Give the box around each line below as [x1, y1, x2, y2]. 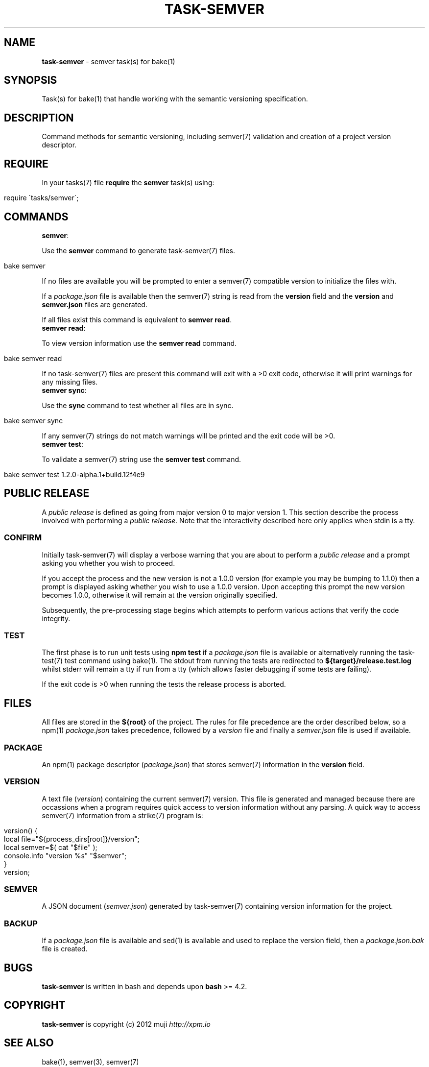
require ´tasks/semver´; [4, 194, 79, 202]
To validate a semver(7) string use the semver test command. [42, 455, 241, 463]
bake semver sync [4, 416, 63, 425]
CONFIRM [4, 533, 42, 543]
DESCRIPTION [4, 111, 74, 124]
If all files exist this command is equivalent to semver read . [42, 315, 232, 324]
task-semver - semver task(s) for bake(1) [42, 57, 175, 66]
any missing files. [42, 377, 98, 386]
